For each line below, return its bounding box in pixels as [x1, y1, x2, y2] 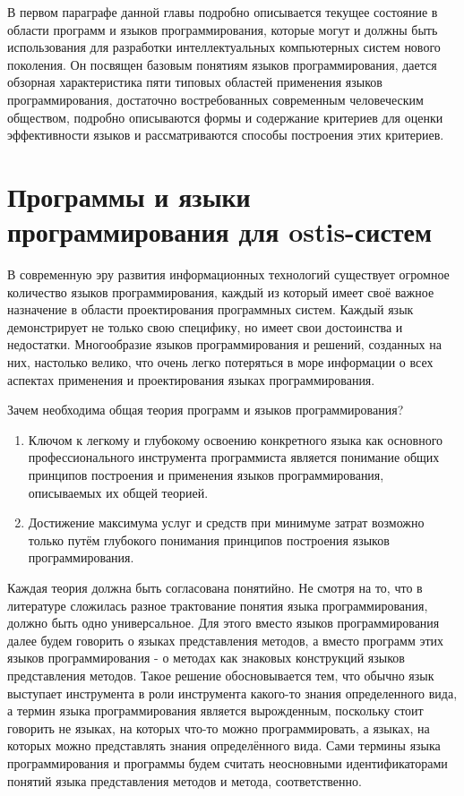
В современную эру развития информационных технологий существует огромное [7, 265, 450, 284]
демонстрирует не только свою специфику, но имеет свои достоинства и [7, 317, 403, 336]
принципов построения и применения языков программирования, [28, 466, 384, 484]
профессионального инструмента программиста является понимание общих [28, 448, 440, 466]
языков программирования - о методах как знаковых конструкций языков [7, 648, 405, 667]
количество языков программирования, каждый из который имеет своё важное [7, 282, 434, 301]
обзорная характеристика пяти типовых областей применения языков [7, 73, 382, 91]
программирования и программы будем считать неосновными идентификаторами [7, 753, 448, 772]
